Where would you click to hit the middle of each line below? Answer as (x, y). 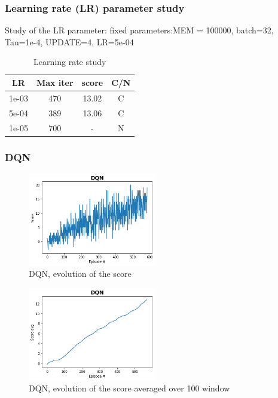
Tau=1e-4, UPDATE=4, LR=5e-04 (69, 41)
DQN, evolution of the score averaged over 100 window (129, 388)
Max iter (55, 82)
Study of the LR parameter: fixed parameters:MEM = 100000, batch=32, (139, 30)
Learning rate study (70, 62)
